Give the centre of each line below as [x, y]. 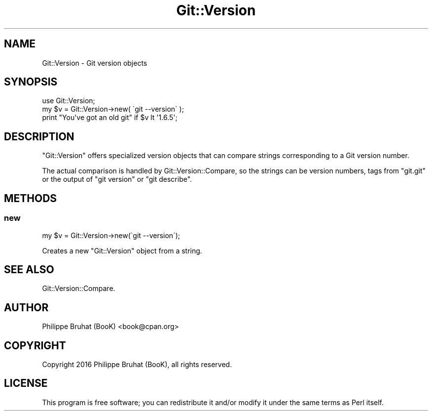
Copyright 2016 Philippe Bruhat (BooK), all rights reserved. [137, 365]
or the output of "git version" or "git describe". [117, 179]
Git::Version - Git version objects [95, 63]
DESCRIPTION [39, 136]
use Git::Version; [69, 101]
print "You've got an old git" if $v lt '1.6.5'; [110, 118]
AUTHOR [26, 307]
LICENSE [26, 383]
